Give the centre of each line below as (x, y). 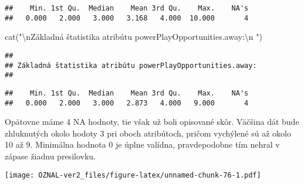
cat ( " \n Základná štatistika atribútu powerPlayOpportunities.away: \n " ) (134, 37)
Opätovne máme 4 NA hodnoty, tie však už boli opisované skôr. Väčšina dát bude (152, 122)
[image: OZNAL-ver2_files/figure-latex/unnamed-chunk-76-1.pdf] (133, 175)
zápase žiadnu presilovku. (50, 156)
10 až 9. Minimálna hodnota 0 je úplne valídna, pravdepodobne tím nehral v (142, 144)
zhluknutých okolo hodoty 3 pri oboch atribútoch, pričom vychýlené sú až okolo (148, 133)
